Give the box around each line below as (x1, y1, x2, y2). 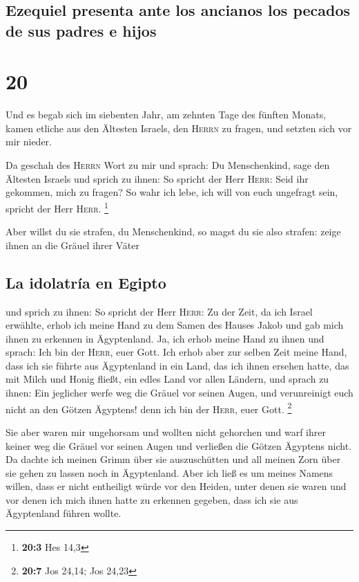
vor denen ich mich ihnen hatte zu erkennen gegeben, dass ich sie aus (6, 492, 298, 507)
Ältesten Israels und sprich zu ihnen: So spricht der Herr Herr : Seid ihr (6, 171, 309, 185)
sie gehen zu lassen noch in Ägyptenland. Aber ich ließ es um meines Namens (6, 465, 333, 480)
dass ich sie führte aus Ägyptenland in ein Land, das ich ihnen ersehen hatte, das (6, 358, 349, 372)
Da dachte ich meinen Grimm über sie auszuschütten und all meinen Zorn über (6, 452, 341, 466)
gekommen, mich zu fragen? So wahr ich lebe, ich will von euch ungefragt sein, (6, 185, 338, 199)
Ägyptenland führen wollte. (6, 506, 122, 520)
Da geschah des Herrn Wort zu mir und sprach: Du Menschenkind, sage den (6, 158, 330, 172)
